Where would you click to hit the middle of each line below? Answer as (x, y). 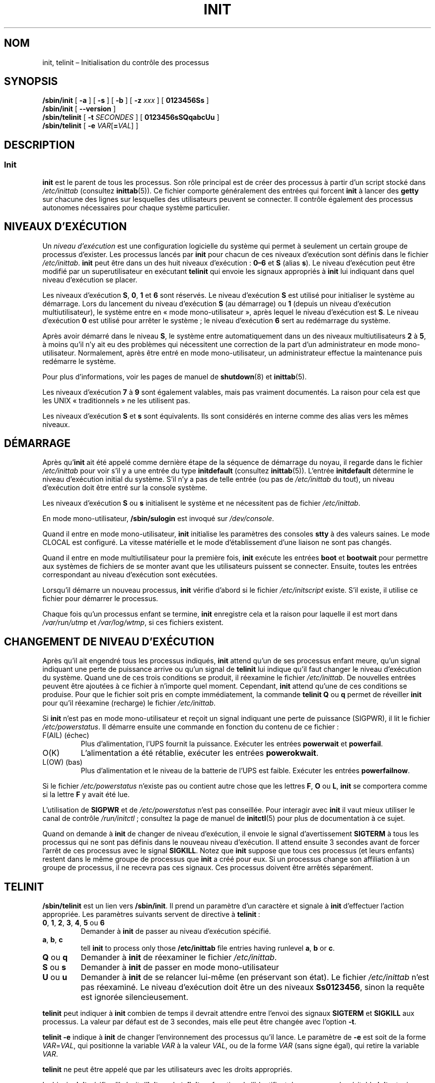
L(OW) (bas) (63, 762)
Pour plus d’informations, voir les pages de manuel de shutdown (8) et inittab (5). (175, 376)
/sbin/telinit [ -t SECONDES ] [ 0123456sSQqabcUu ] (131, 117)
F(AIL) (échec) (66, 735)
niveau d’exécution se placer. (90, 279)
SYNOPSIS (31, 82)
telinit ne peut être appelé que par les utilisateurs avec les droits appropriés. (167, 1070)
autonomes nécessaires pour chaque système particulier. (136, 207)
